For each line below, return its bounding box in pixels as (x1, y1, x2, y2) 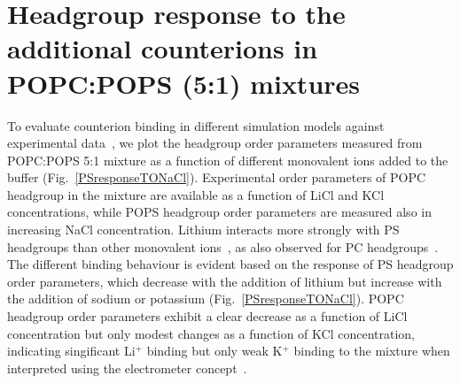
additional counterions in (7, 30, 318, 66)
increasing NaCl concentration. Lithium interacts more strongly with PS (7, 220, 400, 239)
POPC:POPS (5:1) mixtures (7, 65, 361, 101)
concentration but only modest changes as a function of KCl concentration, (7, 324, 415, 342)
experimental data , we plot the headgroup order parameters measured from (7, 134, 423, 152)
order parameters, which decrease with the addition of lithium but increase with (7, 272, 442, 290)
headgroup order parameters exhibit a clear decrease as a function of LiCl (7, 307, 408, 326)
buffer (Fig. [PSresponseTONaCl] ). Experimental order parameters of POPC (7, 168, 426, 187)
